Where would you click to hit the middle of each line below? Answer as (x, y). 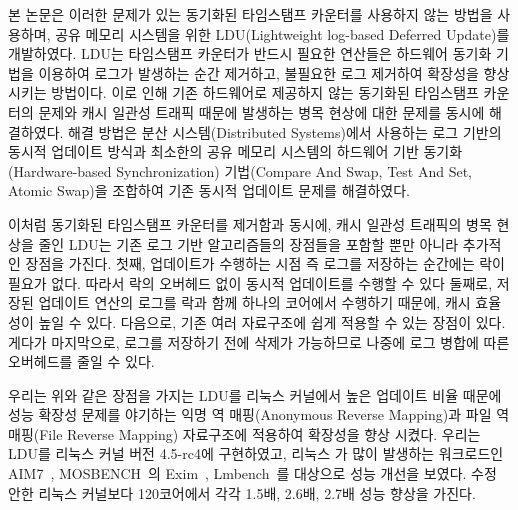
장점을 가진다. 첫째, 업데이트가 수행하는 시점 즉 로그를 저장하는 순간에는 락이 (265, 263)
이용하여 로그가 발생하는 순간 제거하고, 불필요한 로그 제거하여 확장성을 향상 (274, 72)
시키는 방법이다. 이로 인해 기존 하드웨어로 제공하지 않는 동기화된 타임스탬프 (243, 92)
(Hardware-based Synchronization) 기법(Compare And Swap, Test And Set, (240, 170)
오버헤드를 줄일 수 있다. (81, 361)
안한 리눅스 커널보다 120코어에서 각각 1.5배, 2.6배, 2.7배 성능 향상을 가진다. (242, 492)
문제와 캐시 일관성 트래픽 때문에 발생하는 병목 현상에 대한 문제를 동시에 (261, 111)
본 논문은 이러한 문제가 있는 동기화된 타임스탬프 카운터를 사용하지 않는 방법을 (250, 14)
